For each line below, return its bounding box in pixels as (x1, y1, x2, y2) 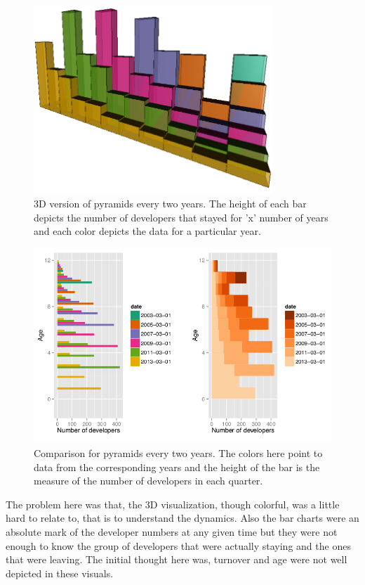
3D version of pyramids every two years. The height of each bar (34, 196, 307, 211)
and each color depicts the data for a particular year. (34, 224, 261, 238)
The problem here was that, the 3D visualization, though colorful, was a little (6, 496, 340, 511)
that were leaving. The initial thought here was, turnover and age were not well (6, 552, 347, 567)
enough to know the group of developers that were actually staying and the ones (6, 538, 351, 553)
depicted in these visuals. (6, 565, 114, 580)
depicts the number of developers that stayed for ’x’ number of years (34, 210, 328, 224)
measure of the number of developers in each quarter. (34, 473, 263, 488)
